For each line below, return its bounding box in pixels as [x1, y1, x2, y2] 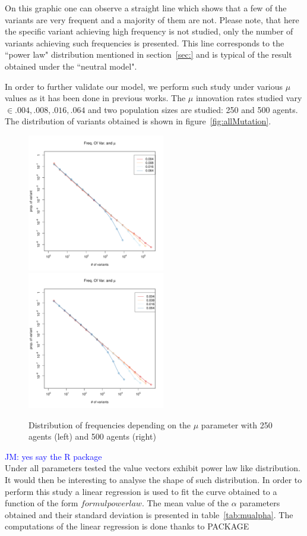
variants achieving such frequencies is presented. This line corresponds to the [5, 36, 284, 49]
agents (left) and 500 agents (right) [29, 430, 156, 443]
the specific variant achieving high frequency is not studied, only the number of [5, 25, 293, 37]
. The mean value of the [141, 497, 229, 509]
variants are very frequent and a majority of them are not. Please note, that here [5, 13, 299, 26]
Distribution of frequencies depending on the [29, 418, 191, 431]
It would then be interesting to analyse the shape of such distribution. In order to [5, 474, 302, 486]
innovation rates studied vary [195, 92, 302, 104]
